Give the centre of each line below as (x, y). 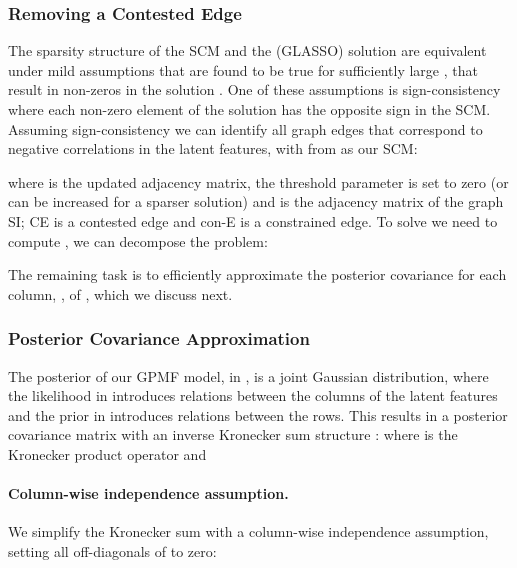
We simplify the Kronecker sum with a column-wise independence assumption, (248, 531)
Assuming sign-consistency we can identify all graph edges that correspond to (245, 128)
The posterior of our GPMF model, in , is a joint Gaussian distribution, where (248, 375)
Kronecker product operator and (107, 453)
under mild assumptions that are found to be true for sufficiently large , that (243, 69)
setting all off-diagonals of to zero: (112, 550)
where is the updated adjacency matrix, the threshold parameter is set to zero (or (258, 181)
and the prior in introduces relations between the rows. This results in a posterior (258, 414)
